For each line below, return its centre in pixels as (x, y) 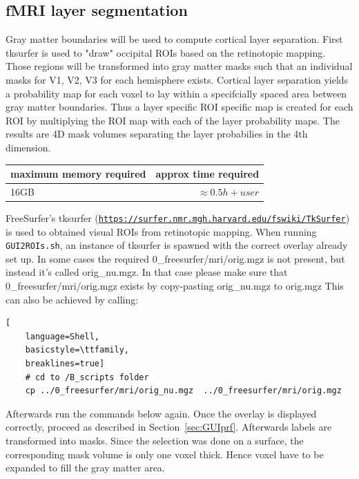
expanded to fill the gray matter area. (85, 468)
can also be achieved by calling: (72, 299)
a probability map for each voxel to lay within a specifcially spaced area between (176, 93)
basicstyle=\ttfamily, (77, 350)
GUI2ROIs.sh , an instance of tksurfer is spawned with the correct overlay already (177, 245)
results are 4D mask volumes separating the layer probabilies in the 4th (157, 134)
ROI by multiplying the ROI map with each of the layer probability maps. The (173, 120)
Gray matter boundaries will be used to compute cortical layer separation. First (174, 39)
